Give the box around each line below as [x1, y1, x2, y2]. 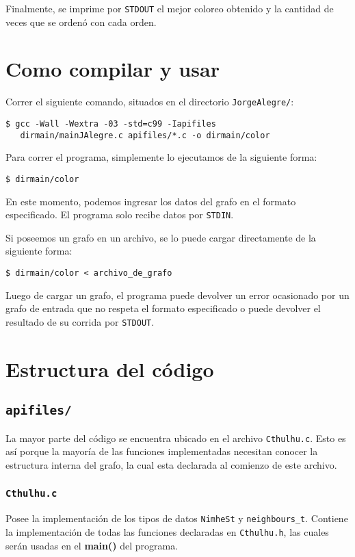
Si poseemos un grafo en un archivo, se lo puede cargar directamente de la [5, 230, 316, 244]
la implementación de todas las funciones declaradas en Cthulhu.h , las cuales [5, 524, 329, 539]
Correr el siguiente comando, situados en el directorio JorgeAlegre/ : [5, 94, 294, 109]
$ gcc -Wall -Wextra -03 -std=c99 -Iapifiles [5, 119, 216, 129]
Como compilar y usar [5, 55, 220, 83]
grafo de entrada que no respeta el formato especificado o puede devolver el [5, 301, 321, 315]
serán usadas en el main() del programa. [5, 538, 179, 552]
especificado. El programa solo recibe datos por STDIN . [5, 207, 234, 222]
